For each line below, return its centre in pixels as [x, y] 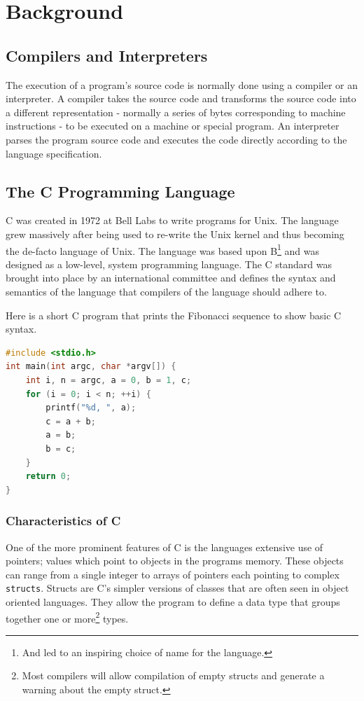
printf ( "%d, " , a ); [91, 408]
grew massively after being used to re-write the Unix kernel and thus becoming [175, 234]
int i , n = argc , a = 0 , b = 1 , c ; [108, 380]
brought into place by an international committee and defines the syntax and [171, 278]
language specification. [54, 153]
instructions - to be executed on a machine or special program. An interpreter [173, 126]
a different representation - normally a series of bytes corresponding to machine [176, 112]
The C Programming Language [120, 191]
